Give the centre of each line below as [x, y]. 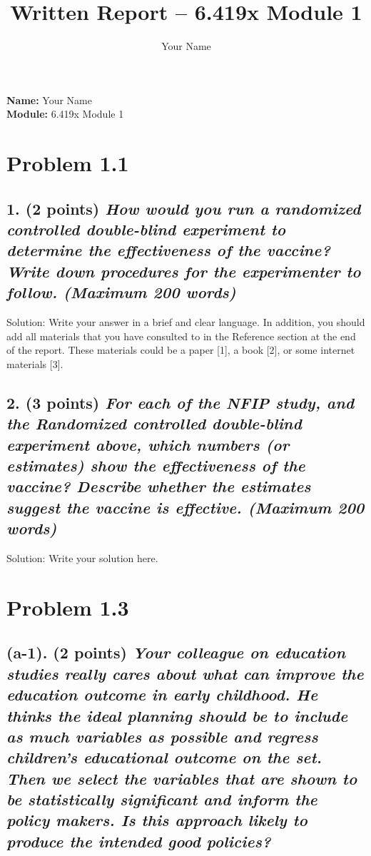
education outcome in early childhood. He [162, 694]
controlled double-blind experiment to [146, 229]
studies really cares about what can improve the [185, 673]
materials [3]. [35, 363]
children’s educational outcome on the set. [164, 757]
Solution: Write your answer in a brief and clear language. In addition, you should [186, 322]
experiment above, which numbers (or [148, 444]
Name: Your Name [49, 100]
